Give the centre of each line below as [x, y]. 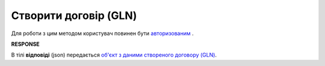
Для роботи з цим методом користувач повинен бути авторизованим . [102, 33]
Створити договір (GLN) [74, 15]
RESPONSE [26, 44]
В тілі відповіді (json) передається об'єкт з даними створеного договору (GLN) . [114, 55]
